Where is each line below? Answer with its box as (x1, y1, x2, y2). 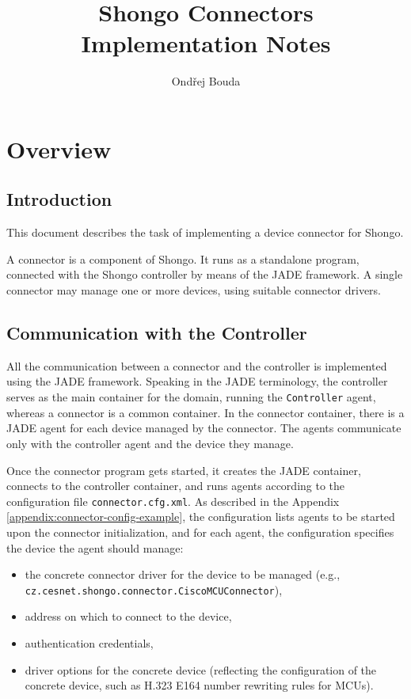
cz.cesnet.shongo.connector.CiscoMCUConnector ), (25, 581, 283, 598)
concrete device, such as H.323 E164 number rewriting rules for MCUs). (25, 677, 374, 693)
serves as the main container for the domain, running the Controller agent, (6, 389, 376, 405)
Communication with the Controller (6, 321, 307, 345)
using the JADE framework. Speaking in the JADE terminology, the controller (6, 373, 388, 389)
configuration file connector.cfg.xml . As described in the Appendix (6, 492, 340, 509)
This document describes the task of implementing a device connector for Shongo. (6, 224, 404, 241)
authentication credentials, (25, 634, 154, 651)
